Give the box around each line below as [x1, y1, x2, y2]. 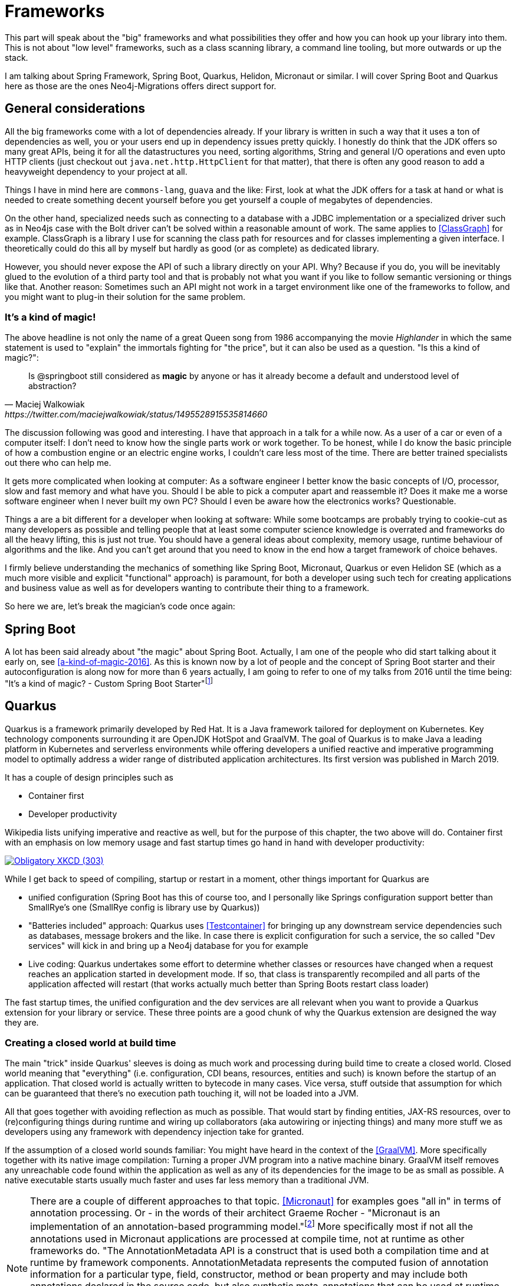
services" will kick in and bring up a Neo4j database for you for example [28, 940, 308, 951]
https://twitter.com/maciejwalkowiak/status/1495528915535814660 [5, 409, 268, 420]
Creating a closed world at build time [5, 1037, 176, 1049]
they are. [5, 1017, 39, 1027]
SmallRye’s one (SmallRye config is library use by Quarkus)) [28, 902, 260, 912]
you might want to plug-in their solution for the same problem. [5, 291, 246, 302]
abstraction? [28, 381, 77, 391]
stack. [5, 52, 28, 63]
